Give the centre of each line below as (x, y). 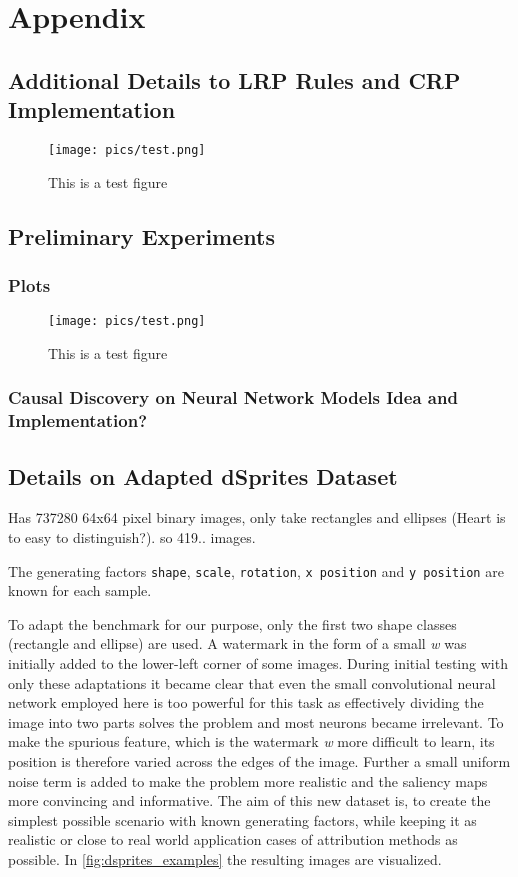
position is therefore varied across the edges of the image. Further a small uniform (259, 761)
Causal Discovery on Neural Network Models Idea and (233, 397)
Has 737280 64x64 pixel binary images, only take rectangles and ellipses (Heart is (257, 517)
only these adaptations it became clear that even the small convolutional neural (252, 682)
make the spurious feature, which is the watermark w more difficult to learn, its (251, 741)
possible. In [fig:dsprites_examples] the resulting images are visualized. (225, 859)
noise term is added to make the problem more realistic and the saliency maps (248, 780)
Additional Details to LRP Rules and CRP (234, 79)
